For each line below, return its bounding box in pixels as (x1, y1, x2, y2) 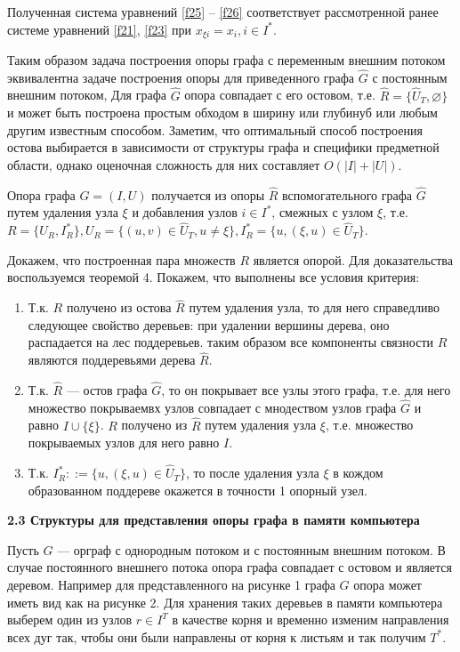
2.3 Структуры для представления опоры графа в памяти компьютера (7, 511, 420, 529)
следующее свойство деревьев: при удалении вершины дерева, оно (28, 315, 390, 334)
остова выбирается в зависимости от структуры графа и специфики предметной (7, 138, 440, 157)
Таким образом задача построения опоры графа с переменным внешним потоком (7, 51, 446, 69)
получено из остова (66, 298, 172, 317)
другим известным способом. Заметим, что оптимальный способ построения (7, 120, 423, 139)
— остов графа (66, 381, 148, 399)
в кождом (333, 463, 383, 482)
